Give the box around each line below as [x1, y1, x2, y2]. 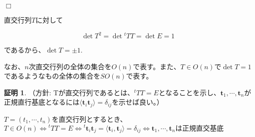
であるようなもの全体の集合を [4, 71, 100, 81]
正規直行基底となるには [4, 97, 80, 107]
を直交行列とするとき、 [52, 113, 127, 124]
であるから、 [4, 45, 45, 55]
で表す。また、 [132, 61, 181, 71]
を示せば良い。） [112, 97, 164, 107]
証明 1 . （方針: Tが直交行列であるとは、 [4, 87, 134, 97]
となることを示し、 [159, 87, 221, 97]
